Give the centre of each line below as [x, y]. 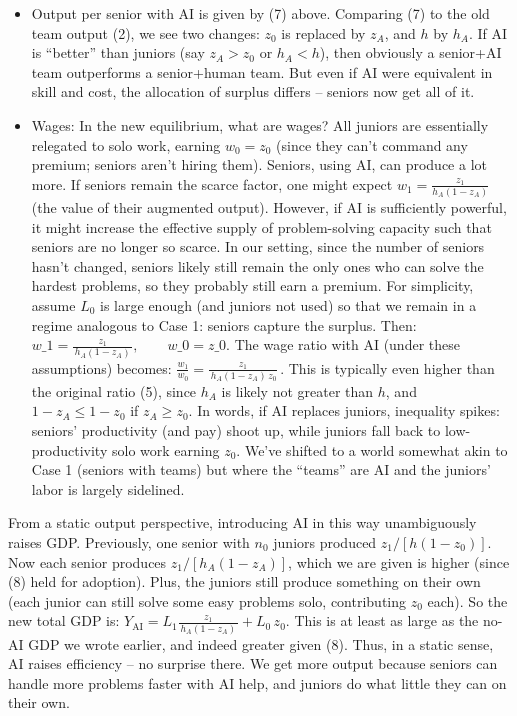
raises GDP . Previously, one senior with [129, 542]
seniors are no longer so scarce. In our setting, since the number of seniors [258, 246]
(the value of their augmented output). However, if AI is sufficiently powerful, [269, 207]
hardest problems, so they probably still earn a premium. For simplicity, [252, 285]
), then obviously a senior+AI [410, 52]
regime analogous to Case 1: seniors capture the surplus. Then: [224, 324]
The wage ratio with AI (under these [347, 344]
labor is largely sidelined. [108, 488]
